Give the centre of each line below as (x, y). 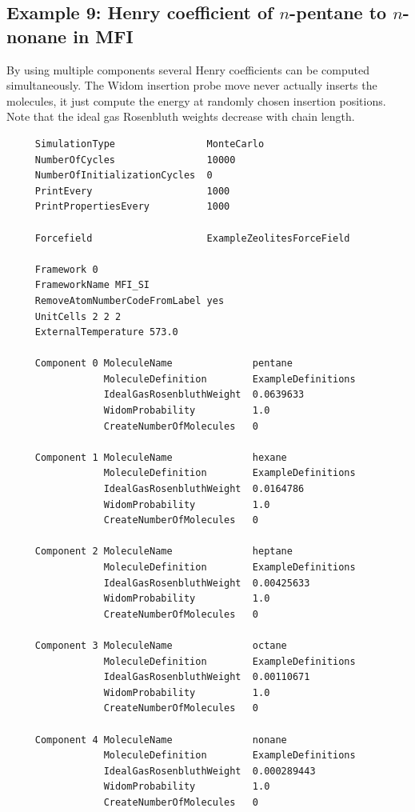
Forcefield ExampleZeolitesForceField (192, 238)
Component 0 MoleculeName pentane (164, 364)
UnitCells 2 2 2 (78, 316)
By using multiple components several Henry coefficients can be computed (188, 69)
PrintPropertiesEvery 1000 (132, 207)
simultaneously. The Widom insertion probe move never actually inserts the (192, 85)
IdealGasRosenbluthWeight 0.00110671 (207, 677)
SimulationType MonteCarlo (150, 144)
